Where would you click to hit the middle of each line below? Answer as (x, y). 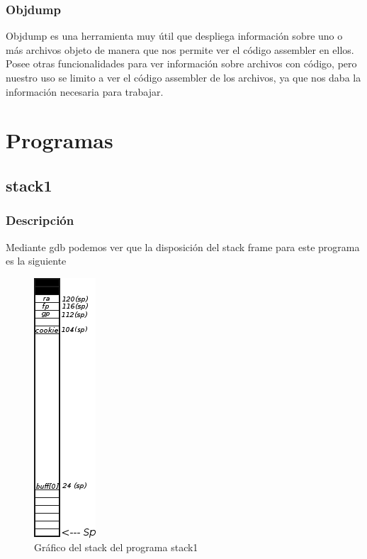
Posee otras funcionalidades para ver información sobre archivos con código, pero (181, 63)
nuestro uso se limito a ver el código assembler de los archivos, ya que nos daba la (183, 77)
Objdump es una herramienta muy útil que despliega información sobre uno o (174, 36)
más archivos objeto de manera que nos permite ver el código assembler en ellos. (180, 49)
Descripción (40, 220)
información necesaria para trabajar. (85, 91)
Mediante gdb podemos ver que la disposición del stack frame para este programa (183, 247)
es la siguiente (36, 261)
